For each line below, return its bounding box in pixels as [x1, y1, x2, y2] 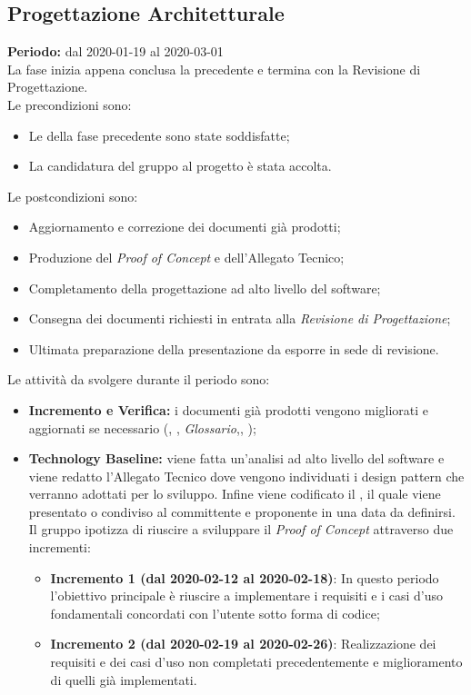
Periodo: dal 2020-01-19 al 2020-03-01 [7, 42, 224, 61]
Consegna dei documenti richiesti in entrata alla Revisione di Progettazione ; [28, 309, 451, 328]
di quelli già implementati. [50, 670, 197, 689]
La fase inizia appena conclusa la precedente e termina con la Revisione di [7, 59, 421, 78]
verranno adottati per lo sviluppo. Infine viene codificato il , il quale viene [28, 484, 441, 503]
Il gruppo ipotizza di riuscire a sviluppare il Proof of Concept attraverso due [28, 520, 454, 539]
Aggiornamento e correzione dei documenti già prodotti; [28, 217, 341, 236]
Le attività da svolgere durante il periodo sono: [7, 370, 270, 389]
